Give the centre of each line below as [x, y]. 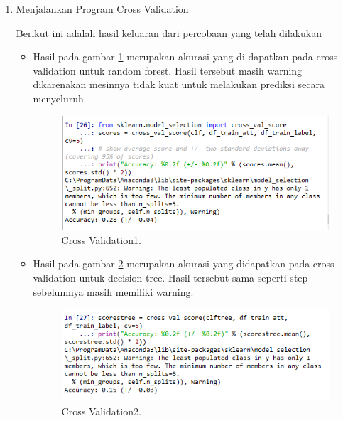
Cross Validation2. [101, 411]
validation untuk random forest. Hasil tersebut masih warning [168, 70]
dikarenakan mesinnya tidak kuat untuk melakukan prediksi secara [179, 84]
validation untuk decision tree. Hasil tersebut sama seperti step [170, 278]
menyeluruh [58, 98]
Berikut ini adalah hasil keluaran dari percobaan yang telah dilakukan [169, 32]
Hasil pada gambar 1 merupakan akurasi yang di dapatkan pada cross [185, 57]
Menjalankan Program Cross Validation [102, 9]
